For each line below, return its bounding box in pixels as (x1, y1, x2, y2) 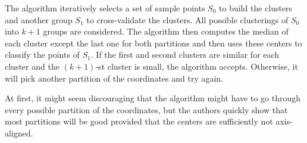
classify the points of (5, 48, 80, 61)
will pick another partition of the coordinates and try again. (5, 71, 224, 84)
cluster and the (5, 60, 59, 72)
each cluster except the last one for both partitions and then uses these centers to (5, 36, 302, 49)
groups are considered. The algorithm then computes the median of (43, 25, 289, 38)
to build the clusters (219, 2, 293, 14)
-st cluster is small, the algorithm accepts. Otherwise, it (95, 60, 298, 72)
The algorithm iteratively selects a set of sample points (5, 2, 205, 14)
